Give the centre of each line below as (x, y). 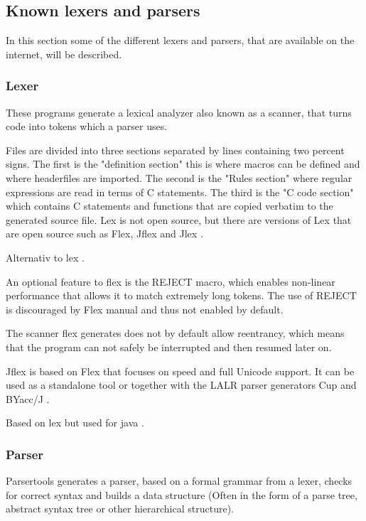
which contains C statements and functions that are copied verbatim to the (169, 206)
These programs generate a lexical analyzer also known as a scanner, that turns (179, 112)
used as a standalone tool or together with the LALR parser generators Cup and (181, 385)
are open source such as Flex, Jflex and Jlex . (104, 233)
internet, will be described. (64, 54)
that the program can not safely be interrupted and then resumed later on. (169, 347)
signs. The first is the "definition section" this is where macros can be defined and (183, 164)
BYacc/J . (28, 398)
